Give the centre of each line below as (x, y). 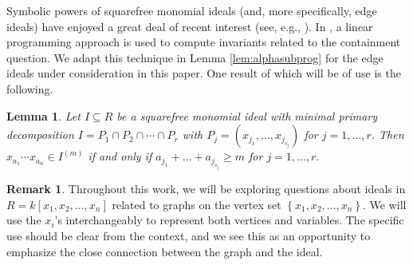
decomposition (40, 134)
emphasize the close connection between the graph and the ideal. (165, 251)
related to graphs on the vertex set (197, 204)
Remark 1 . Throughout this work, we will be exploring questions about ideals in (206, 189)
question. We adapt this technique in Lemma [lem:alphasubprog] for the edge (195, 57)
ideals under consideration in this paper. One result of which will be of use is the (204, 73)
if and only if (120, 156)
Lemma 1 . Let (43, 115)
